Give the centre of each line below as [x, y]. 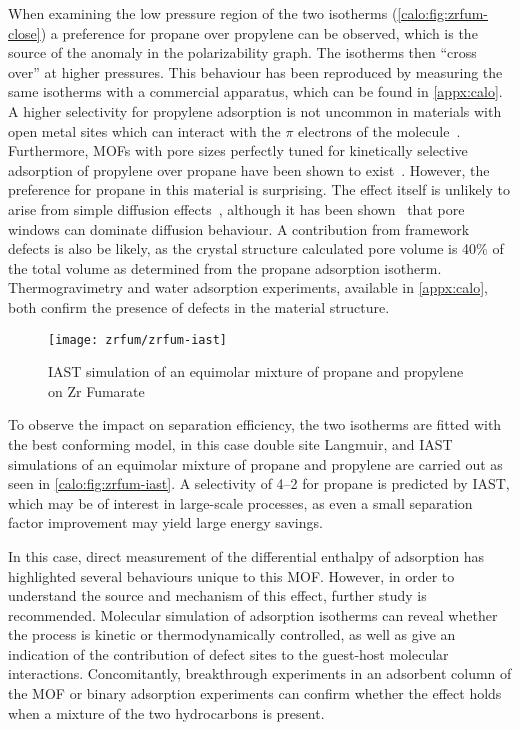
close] [24, 32]
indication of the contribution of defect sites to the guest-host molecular [228, 653]
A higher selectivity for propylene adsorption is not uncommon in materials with [255, 110]
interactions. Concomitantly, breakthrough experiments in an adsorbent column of [260, 673]
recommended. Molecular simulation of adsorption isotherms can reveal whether [253, 614]
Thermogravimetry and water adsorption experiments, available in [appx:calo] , [248, 287]
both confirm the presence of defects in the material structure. [199, 306]
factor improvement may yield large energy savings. [165, 522]
